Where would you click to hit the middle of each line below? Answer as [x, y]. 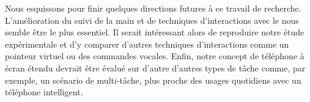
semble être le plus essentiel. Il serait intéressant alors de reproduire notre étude [155, 32]
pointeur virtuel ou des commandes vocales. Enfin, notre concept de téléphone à [155, 56]
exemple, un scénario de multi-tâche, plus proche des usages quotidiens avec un [153, 80]
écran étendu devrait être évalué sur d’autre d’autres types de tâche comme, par [155, 67]
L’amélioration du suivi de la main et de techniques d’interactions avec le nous [152, 20]
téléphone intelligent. [44, 92]
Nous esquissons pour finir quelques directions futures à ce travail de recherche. [153, 8]
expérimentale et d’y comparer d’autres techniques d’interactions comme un [147, 44]
